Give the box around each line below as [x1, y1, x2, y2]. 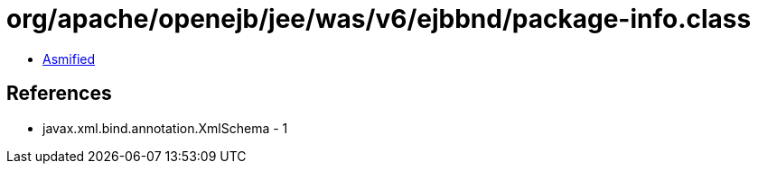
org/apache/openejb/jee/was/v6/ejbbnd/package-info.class [6, 4, 752, 34]
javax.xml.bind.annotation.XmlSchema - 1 [42, 120, 288, 136]
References [6, 82, 112, 105]
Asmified [42, 50, 96, 67]
